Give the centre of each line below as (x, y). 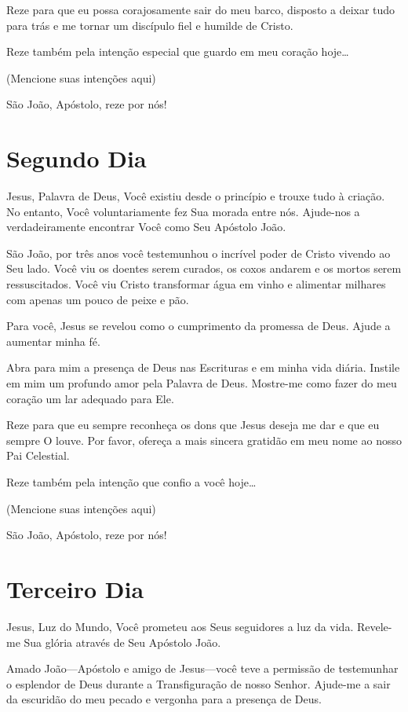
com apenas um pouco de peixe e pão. (98, 299)
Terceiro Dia (75, 588)
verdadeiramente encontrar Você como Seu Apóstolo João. (146, 227)
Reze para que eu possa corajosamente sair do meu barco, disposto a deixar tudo (201, 9)
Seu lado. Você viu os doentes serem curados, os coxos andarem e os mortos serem (204, 268)
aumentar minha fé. (53, 341)
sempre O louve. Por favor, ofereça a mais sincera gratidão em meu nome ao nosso (204, 440)
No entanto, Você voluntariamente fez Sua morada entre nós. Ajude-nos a (183, 211)
